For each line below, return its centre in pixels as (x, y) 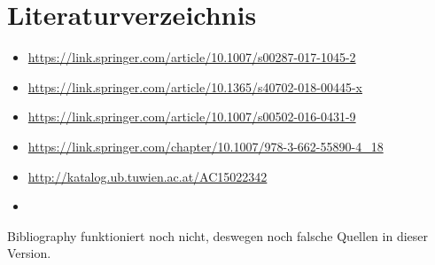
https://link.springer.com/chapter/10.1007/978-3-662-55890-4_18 (206, 146)
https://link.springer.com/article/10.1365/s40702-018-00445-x (195, 86)
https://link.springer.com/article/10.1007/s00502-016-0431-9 (192, 117)
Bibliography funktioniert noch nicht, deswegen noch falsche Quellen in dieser (218, 235)
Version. (29, 253)
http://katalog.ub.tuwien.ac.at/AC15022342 (148, 176)
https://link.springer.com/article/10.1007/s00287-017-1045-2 (192, 57)
